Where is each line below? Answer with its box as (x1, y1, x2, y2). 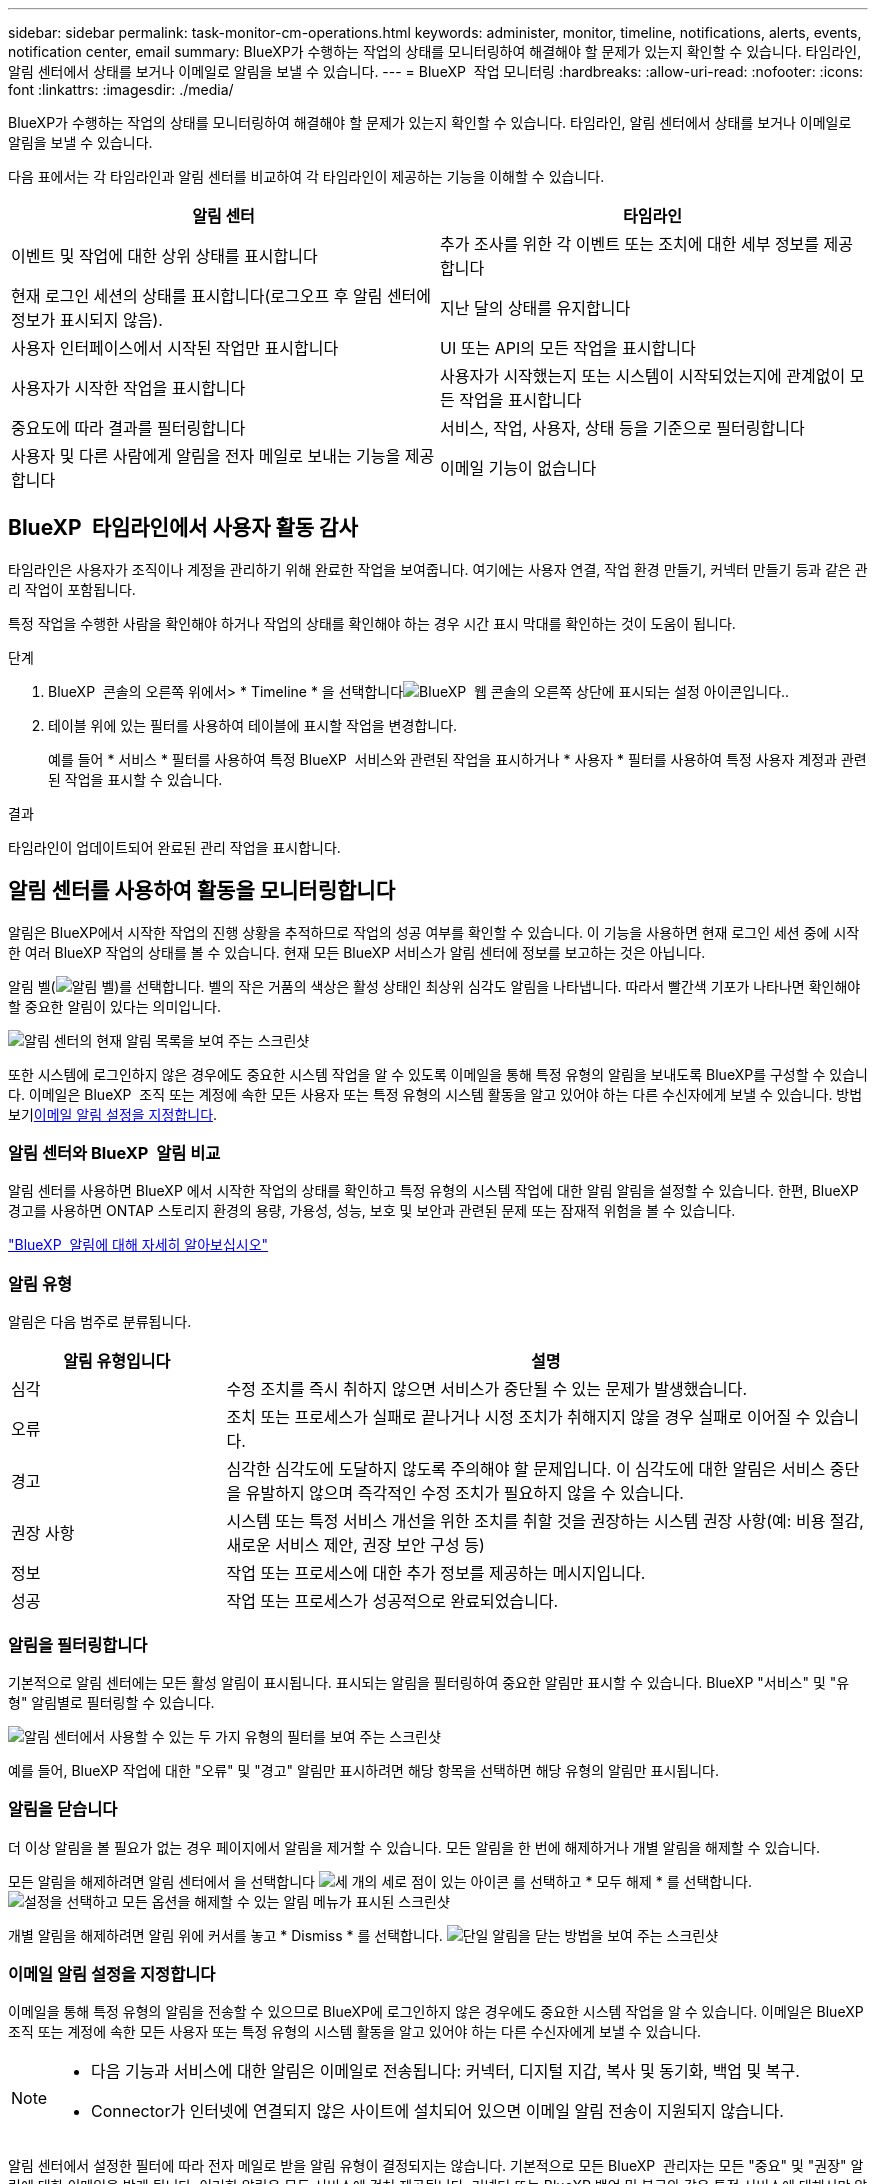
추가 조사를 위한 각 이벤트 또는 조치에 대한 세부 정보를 (440, 234, 820, 254)
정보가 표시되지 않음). (11, 310, 163, 330)
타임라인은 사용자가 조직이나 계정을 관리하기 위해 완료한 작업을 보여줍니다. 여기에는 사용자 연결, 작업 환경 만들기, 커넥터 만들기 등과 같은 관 (8, 560, 868, 578)
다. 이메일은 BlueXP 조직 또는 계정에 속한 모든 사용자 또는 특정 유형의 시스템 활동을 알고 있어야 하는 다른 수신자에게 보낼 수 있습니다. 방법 (8, 1085, 863, 1103)
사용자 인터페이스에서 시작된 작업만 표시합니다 (11, 338, 339, 358)
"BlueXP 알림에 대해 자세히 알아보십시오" (8, 1236, 269, 1254)
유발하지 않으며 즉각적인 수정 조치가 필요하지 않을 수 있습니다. (245, 1483, 684, 1504)
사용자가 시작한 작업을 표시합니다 (11, 378, 246, 398)
